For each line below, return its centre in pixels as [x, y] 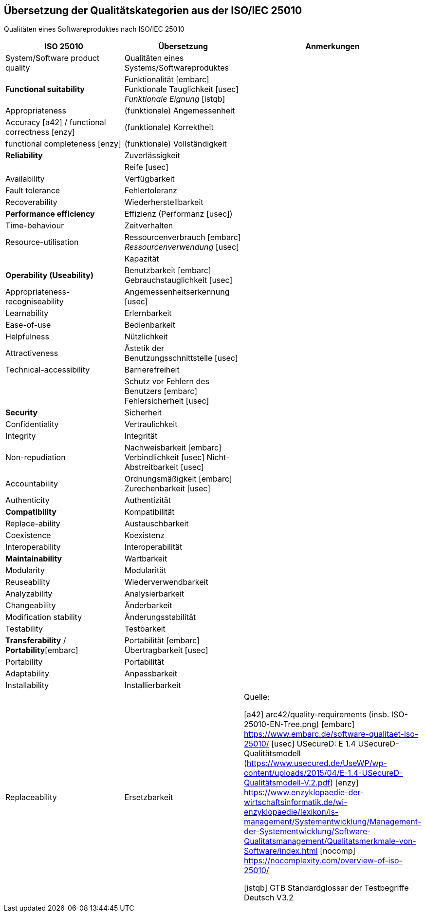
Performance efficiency [50, 214]
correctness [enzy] [40, 132]
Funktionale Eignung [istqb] [175, 99]
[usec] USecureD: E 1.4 [314, 744]
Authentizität [148, 500]
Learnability [27, 313]
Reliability [24, 156]
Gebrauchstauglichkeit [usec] [178, 280]
